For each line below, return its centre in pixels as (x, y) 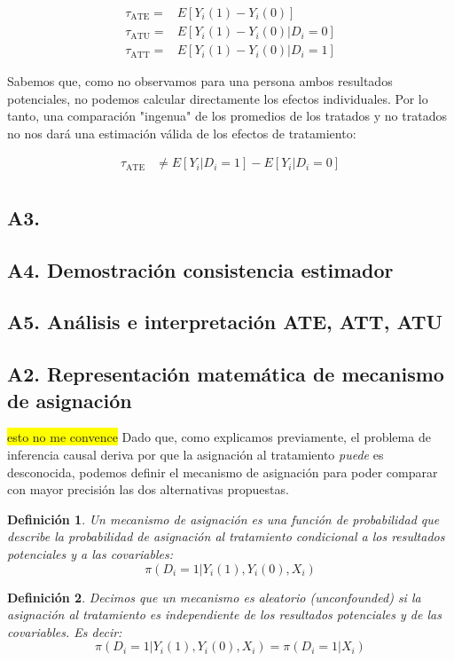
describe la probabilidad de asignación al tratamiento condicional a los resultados (226, 536)
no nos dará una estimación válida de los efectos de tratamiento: (182, 133)
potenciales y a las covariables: (90, 554)
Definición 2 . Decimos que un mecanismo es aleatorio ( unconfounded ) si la (214, 597)
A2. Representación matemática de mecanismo (226, 374)
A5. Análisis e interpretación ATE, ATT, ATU (225, 322)
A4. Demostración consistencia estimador (200, 269)
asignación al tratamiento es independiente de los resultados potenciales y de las (224, 614)
